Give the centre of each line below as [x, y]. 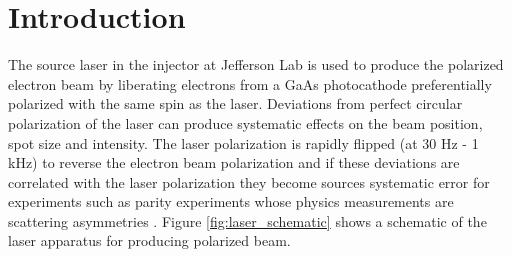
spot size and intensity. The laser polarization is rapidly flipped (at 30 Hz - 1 [243, 142]
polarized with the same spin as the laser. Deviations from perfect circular [235, 103]
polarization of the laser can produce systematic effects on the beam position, [245, 122]
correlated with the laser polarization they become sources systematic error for [249, 181]
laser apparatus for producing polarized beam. [149, 240]
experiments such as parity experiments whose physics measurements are [231, 201]
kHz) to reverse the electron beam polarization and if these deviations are [234, 162]
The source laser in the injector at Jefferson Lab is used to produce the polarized [256, 64]
